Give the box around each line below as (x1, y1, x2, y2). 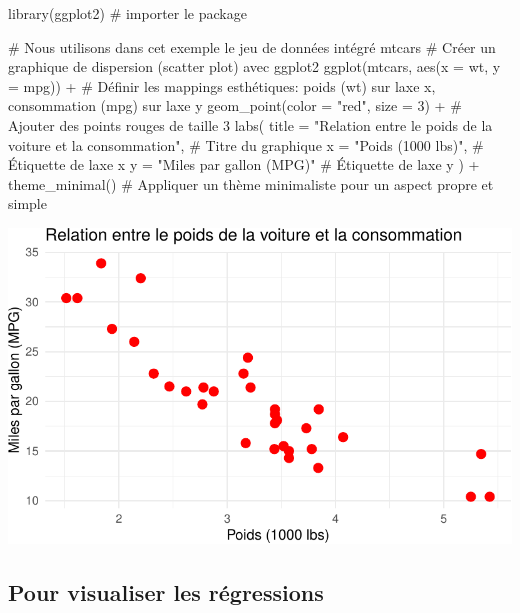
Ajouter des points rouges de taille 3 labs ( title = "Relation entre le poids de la (8, 114, 493, 135)
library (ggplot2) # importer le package (8, 3, 247, 23)
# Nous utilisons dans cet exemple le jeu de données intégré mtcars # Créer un (8, 36, 496, 57)
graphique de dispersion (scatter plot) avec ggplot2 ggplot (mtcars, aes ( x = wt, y (8, 56, 501, 77)
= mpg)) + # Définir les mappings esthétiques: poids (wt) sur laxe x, (8, 75, 436, 96)
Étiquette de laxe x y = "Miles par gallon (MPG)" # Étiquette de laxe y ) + (8, 154, 480, 175)
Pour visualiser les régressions (8, 577, 324, 608)
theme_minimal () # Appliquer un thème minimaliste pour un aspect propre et (8, 173, 494, 194)
